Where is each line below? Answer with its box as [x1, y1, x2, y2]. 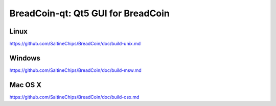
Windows [9, 54, 40, 62]
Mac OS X [9, 81, 42, 89]
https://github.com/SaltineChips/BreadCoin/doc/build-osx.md [9, 94, 140, 100]
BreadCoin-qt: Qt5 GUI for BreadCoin [9, 8, 170, 19]
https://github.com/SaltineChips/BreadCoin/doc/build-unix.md [9, 41, 141, 47]
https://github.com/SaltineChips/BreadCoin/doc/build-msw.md [9, 67, 142, 73]
